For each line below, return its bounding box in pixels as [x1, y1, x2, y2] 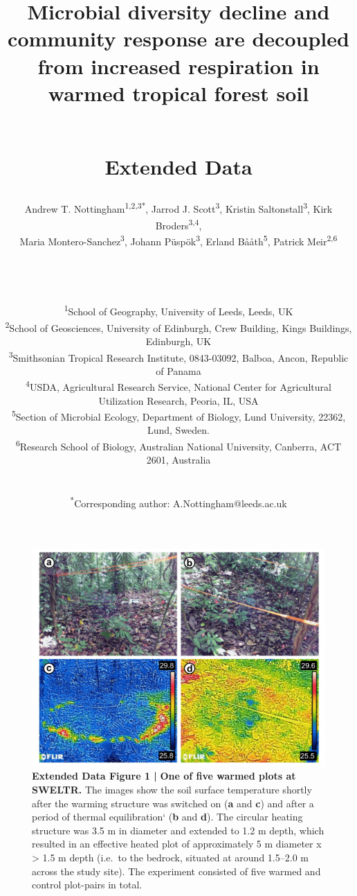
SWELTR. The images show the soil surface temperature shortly [32, 782, 312, 796]
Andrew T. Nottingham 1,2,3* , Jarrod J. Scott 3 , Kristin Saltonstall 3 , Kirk [24, 200, 333, 216]
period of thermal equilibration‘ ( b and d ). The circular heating [32, 809, 303, 824]
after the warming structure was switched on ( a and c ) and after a [32, 796, 314, 810]
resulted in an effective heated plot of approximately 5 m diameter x [32, 836, 322, 851]
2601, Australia [146, 453, 211, 467]
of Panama [156, 363, 201, 378]
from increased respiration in [37, 51, 320, 80]
